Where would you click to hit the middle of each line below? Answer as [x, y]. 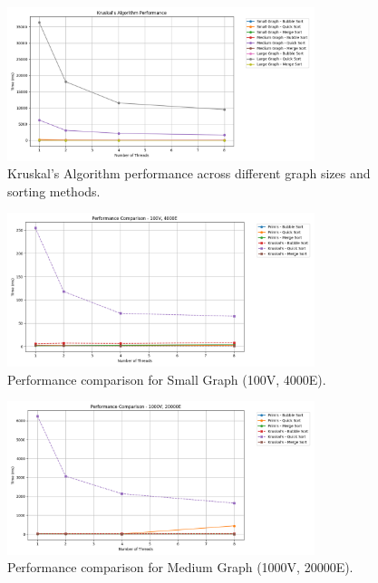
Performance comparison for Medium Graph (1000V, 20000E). [180, 567]
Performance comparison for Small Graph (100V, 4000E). [167, 379]
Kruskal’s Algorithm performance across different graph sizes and [189, 173]
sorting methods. [54, 191]
